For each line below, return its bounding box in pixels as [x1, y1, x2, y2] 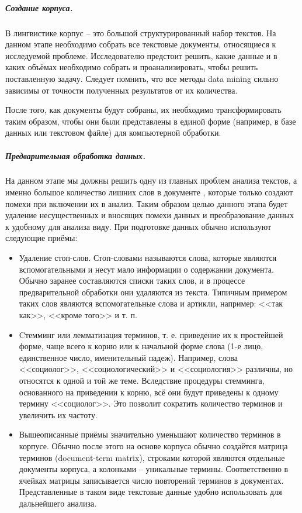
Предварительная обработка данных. [5, 149, 145, 161]
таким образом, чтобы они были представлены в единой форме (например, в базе [5, 115, 296, 127]
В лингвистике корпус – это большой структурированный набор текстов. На [5, 26, 276, 39]
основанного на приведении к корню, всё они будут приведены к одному [19, 385, 279, 398]
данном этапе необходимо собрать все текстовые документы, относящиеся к [5, 38, 276, 50]
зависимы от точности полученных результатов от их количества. [5, 84, 238, 96]
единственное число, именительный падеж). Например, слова [19, 351, 238, 363]
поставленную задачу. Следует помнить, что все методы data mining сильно [5, 72, 279, 84]
